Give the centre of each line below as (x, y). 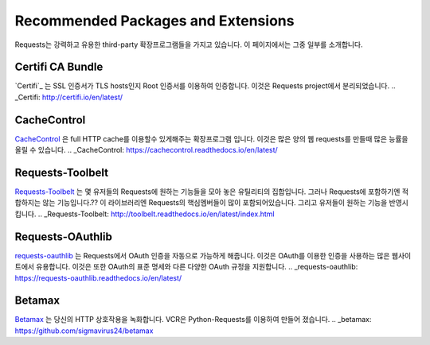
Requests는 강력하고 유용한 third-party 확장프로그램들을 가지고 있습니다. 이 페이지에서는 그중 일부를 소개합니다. (189, 45)
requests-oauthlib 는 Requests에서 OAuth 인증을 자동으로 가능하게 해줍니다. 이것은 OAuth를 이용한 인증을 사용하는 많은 (202, 255)
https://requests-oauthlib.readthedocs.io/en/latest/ (98, 277)
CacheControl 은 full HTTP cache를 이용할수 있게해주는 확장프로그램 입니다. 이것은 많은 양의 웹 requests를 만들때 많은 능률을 (211, 138)
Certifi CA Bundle (59, 67)
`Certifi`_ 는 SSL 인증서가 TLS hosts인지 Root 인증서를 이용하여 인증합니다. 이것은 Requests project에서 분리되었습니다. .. (205, 86)
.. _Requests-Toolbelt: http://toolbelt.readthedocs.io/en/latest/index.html (156, 214)
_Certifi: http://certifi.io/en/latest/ (69, 97)
